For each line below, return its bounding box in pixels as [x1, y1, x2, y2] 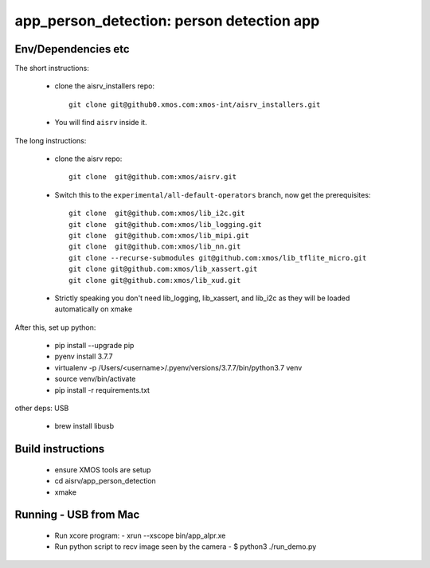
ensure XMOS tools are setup [54, 464, 151, 474]
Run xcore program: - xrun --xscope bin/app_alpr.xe [54, 531, 226, 541]
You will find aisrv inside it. [54, 118, 147, 127]
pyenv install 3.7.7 [54, 351, 113, 362]
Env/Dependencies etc [14, 42, 130, 56]
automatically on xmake [54, 304, 133, 314]
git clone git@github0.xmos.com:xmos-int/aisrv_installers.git [68, 100, 321, 109]
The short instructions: [14, 64, 89, 73]
